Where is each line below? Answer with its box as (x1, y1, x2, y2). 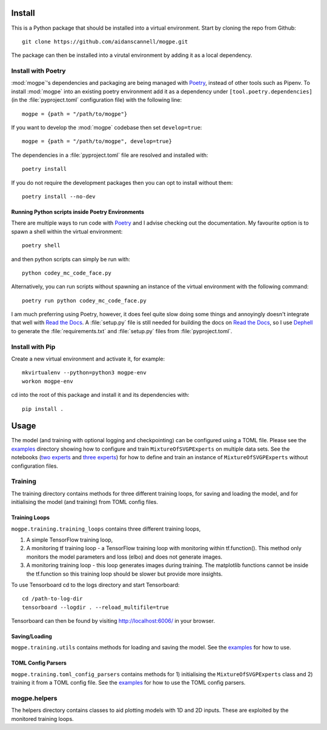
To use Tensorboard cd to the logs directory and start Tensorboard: (11, 581, 180, 588)
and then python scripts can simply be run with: (11, 255, 130, 263)
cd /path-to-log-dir (22, 596, 83, 602)
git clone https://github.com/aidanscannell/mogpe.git (22, 38, 188, 45)
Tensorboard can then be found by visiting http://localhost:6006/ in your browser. (11, 617, 215, 625)
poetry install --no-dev (22, 193, 96, 200)
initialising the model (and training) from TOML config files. (11, 499, 159, 506)
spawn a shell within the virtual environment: (11, 228, 123, 235)
